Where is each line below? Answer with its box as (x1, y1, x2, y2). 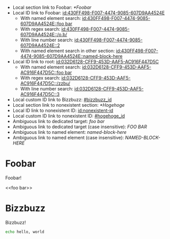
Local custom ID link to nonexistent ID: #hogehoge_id (12, 113, 125, 119)
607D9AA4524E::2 (20, 42, 60, 48)
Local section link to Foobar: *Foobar (12, 5, 92, 10)
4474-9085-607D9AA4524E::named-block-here (20, 53, 123, 59)
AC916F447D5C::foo (20, 69, 64, 76)
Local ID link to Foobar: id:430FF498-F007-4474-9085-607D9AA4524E (12, 10, 165, 16)
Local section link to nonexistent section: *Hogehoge (12, 102, 125, 108)
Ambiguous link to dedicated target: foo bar (12, 118, 105, 124)
